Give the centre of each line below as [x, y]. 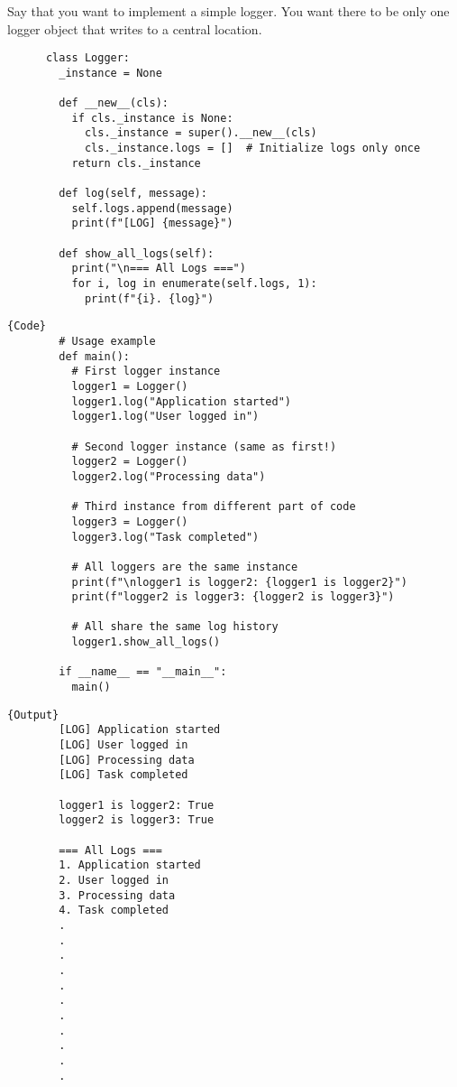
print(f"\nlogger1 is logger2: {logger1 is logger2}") [239, 582]
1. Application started [130, 865]
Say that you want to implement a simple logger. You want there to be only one [228, 11]
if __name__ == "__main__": [143, 672]
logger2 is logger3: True [137, 820]
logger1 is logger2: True [137, 805]
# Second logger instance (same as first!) [204, 446]
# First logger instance [146, 372]
